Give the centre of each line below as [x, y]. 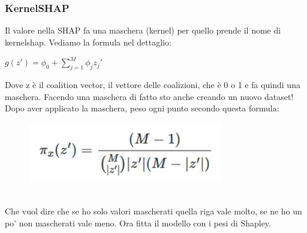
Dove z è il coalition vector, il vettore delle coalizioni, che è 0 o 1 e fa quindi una [153, 85]
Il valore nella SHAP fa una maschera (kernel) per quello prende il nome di [143, 30]
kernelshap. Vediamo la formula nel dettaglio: [88, 42]
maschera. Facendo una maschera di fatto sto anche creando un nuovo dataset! [149, 96]
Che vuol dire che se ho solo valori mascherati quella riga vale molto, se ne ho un [153, 211]
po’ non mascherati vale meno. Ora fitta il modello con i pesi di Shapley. [138, 223]
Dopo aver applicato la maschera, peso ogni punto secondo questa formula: [142, 108]
